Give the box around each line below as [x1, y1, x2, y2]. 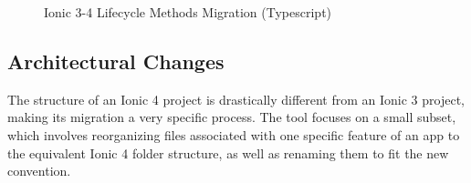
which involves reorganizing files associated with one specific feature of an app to [7, 125, 460, 144]
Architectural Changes [7, 46, 225, 75]
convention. [7, 161, 71, 180]
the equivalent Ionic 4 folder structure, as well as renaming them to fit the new [7, 143, 449, 162]
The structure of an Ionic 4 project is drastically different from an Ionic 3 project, [7, 89, 466, 108]
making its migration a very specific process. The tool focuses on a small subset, [7, 107, 456, 127]
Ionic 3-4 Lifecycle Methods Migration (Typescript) [44, 3, 332, 21]
